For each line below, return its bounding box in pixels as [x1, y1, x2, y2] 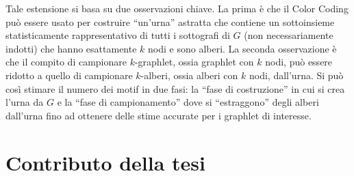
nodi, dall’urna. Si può [249, 68, 344, 82]
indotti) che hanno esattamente [5, 41, 137, 55]
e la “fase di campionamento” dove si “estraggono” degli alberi [57, 95, 319, 109]
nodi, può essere [265, 55, 333, 69]
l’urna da [5, 95, 44, 109]
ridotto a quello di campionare [5, 68, 133, 82]
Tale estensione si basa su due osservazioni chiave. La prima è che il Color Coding [5, 1, 349, 15]
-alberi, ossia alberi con [140, 68, 238, 82]
